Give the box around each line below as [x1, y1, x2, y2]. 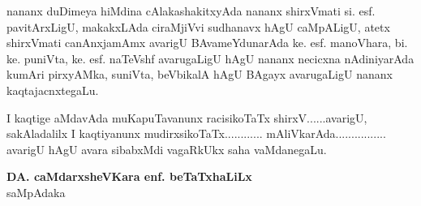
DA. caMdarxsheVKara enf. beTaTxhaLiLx [6, 168, 252, 185]
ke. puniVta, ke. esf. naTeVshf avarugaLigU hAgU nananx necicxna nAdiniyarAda [6, 49, 415, 67]
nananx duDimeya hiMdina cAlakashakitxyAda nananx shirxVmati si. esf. [6, 2, 376, 19]
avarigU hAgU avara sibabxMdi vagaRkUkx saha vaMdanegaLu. [6, 140, 327, 157]
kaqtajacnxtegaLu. [6, 81, 99, 98]
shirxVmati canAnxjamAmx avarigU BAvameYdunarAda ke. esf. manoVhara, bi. [6, 34, 408, 51]
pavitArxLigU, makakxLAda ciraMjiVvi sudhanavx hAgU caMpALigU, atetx [6, 18, 390, 35]
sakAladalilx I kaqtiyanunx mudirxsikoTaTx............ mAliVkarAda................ [6, 125, 386, 142]
